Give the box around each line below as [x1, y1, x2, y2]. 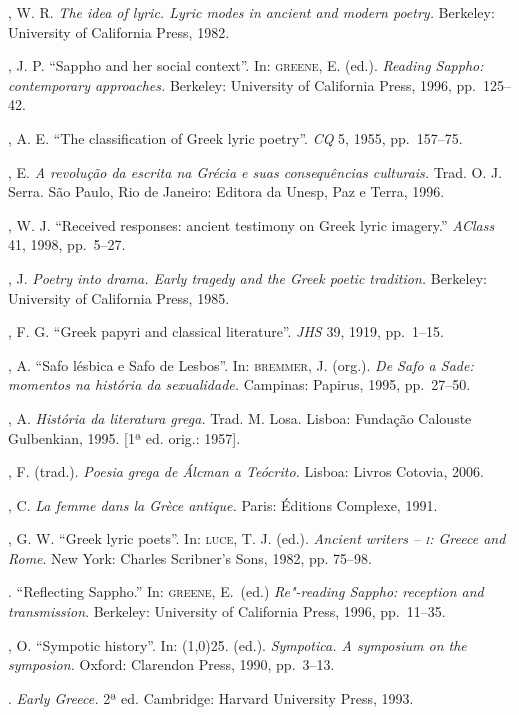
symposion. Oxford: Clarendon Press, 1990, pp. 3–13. [8, 654, 335, 675]
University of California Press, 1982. [8, 21, 230, 42]
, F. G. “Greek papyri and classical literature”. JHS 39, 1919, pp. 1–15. [8, 321, 444, 342]
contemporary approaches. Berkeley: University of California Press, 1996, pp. [8, 74, 476, 95]
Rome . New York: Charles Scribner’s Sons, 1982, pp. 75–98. [8, 547, 372, 568]
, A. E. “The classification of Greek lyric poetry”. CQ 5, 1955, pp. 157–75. [8, 127, 463, 148]
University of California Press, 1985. [8, 287, 230, 308]
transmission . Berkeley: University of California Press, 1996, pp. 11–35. [8, 601, 446, 622]
